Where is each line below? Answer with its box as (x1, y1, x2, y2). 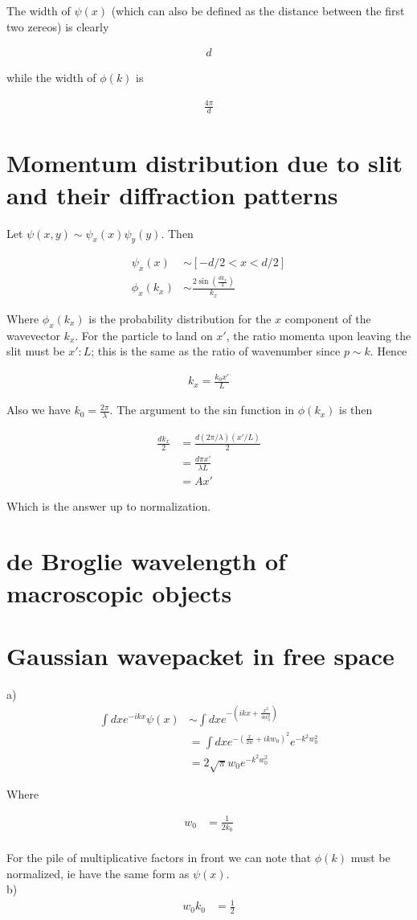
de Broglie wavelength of (6, 544, 286, 577)
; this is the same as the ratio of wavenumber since (91, 343, 341, 359)
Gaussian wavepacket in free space (6, 639, 395, 672)
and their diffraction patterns (6, 178, 338, 211)
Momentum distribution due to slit (6, 146, 403, 179)
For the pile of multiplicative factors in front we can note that (6, 849, 312, 866)
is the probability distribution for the (88, 310, 272, 327)
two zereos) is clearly (6, 18, 109, 35)
